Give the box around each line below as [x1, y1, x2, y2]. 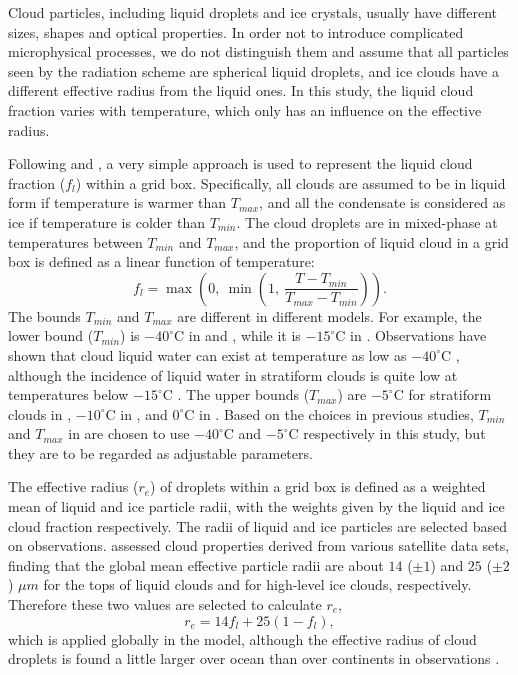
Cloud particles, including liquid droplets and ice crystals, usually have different [8, 2, 498, 22]
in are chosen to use [68, 423, 190, 444]
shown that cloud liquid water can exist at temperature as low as [8, 344, 407, 365]
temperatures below [8, 384, 129, 405]
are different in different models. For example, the [177, 305, 482, 326]
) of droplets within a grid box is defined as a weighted [150, 476, 486, 497]
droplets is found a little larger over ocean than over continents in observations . [8, 648, 500, 669]
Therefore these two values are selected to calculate [8, 594, 322, 615]
